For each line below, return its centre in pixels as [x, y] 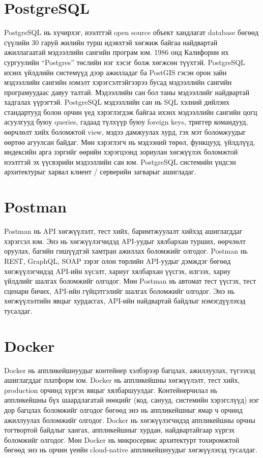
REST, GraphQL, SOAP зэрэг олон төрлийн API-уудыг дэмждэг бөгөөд [118, 261]
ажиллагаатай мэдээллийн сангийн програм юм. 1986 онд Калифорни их [116, 52]
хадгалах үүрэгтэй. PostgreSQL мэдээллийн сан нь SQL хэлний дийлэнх [117, 102]
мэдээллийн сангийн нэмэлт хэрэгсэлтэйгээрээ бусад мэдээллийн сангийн [118, 82]
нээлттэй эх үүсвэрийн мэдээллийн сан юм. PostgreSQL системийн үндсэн [120, 161]
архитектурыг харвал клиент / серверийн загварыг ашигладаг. [100, 172]
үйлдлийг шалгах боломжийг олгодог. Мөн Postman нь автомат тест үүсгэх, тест [130, 281]
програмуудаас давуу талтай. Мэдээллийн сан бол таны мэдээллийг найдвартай [127, 92]
